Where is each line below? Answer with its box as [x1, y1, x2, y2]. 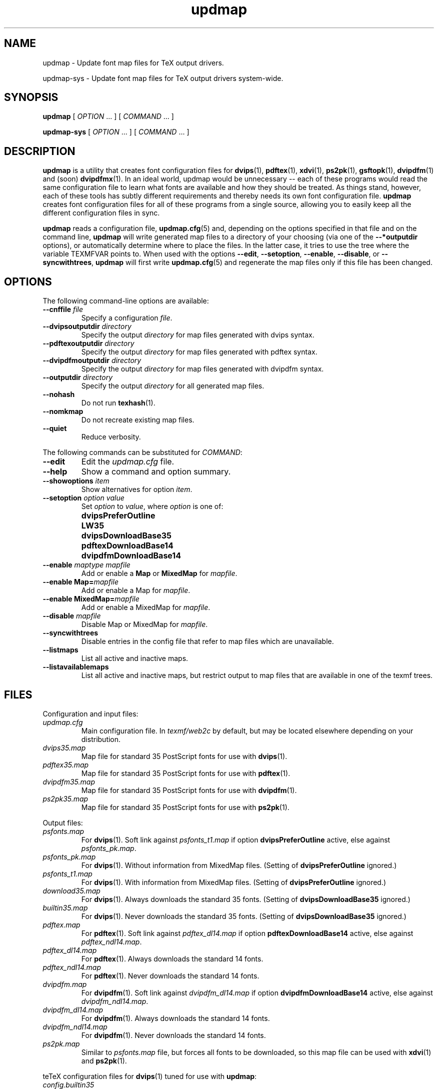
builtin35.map [42, 903, 88, 912]
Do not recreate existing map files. [81, 415, 194, 424]
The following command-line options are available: [42, 296, 209, 305]
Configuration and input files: [42, 709, 138, 718]
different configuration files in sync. [42, 208, 160, 217]
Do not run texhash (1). [81, 398, 155, 407]
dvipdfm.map [42, 979, 87, 988]
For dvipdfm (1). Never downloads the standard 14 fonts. [81, 1030, 266, 1039]
